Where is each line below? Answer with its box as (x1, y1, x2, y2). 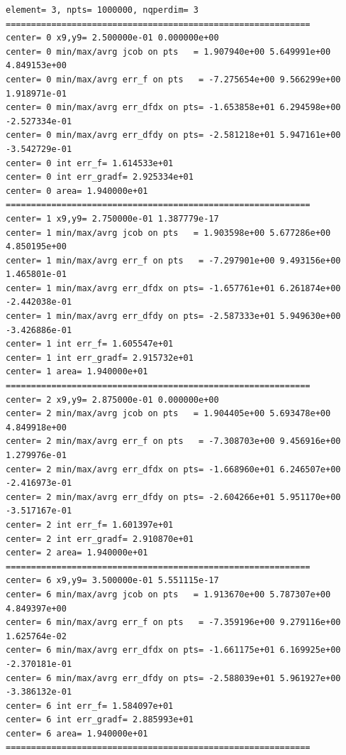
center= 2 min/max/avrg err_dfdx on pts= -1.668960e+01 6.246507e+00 (6, 464, 341, 474)
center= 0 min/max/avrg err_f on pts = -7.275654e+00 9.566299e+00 (6, 74, 341, 85)
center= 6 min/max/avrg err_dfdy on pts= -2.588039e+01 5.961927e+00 (6, 673, 341, 683)
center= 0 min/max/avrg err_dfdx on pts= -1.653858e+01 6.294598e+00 (6, 102, 341, 113)
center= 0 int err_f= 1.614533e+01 (6, 158, 174, 168)
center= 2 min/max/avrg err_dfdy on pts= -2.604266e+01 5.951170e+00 (6, 491, 341, 502)
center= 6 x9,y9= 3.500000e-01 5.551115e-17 (6, 575, 219, 586)
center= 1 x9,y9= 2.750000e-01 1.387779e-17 (6, 213, 219, 224)
